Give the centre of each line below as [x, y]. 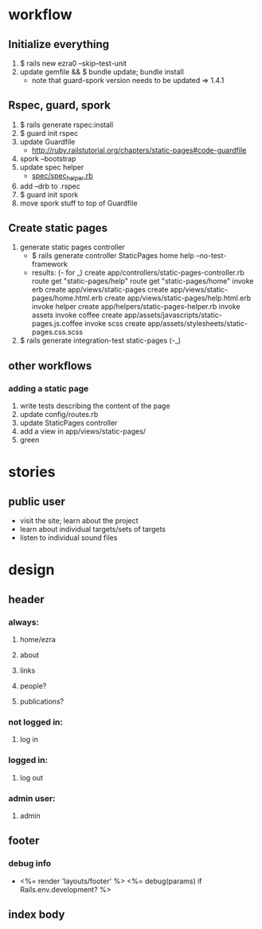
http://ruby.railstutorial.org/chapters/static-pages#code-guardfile [139, 150]
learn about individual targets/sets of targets [92, 530]
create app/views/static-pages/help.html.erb [178, 298]
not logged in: [36, 722]
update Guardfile [47, 141]
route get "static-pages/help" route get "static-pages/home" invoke [143, 281]
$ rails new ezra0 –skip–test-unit [73, 63]
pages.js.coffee [57, 324]
